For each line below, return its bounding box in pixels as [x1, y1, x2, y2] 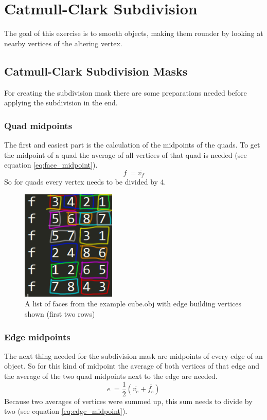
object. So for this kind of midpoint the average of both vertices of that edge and [4, 360, 260, 371]
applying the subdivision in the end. [4, 97, 118, 108]
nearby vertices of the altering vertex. [4, 38, 122, 48]
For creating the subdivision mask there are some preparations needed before [4, 87, 247, 98]
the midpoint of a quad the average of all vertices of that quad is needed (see [4, 149, 247, 160]
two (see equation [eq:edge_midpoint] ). [4, 406, 128, 416]
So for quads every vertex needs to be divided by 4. [4, 176, 166, 187]
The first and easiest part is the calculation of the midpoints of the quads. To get [4, 139, 260, 150]
